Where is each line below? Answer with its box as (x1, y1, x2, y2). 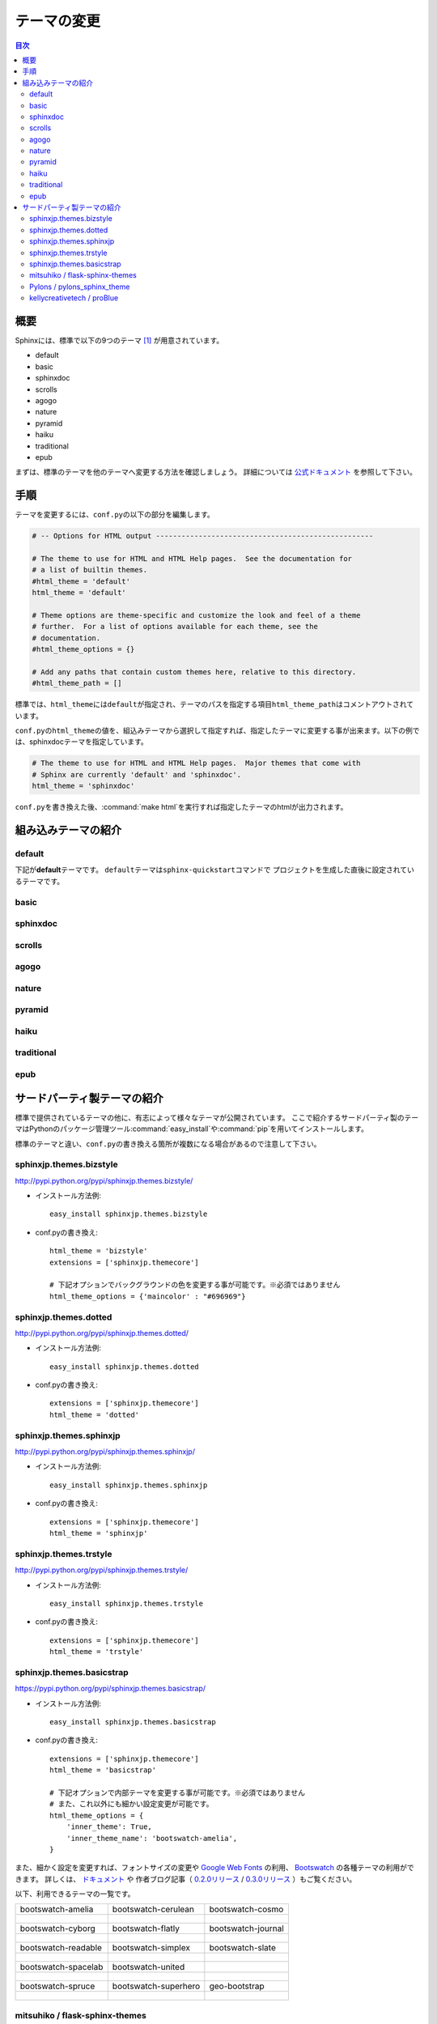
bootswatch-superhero (112, 1980, 201, 1992)
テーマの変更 (15, 12, 101, 30)
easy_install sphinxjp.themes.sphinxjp (49, 1480, 208, 1490)
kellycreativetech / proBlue (29, 293, 119, 303)
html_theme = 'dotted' (49, 1410, 140, 1419)
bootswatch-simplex (112, 1942, 190, 1954)
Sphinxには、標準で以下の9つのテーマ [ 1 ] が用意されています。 (15, 336, 224, 346)
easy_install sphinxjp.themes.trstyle (49, 1599, 204, 1608)
